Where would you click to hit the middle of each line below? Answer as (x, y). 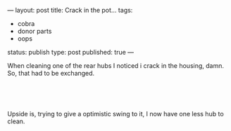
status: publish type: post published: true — (71, 52)
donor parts (35, 31)
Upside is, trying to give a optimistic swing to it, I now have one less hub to (115, 114)
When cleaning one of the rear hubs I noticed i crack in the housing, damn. (115, 65)
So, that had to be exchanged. (51, 73)
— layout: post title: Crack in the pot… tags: (70, 10)
